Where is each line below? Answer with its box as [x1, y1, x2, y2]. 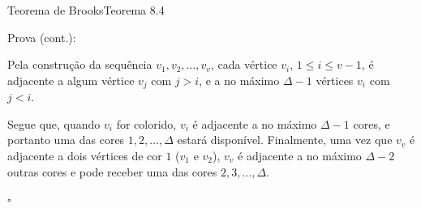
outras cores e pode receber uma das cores [7, 163, 217, 180]
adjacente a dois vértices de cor [7, 147, 162, 164]
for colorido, [116, 115, 177, 132]
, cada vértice [210, 56, 277, 73]
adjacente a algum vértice [7, 71, 135, 88]
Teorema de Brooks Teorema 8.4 [7, 2, 165, 18]
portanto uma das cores [7, 131, 125, 148]
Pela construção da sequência [7, 56, 153, 73]
